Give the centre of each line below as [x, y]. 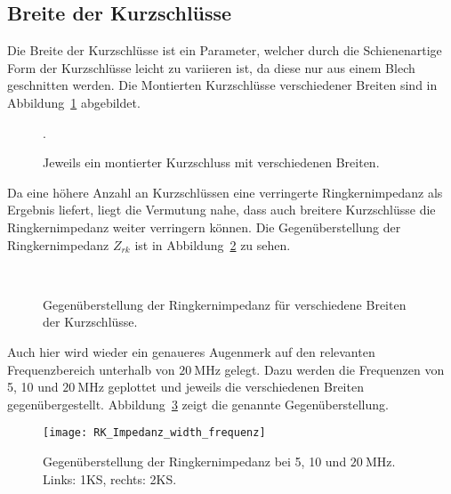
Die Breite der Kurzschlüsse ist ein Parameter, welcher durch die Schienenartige [225, 50]
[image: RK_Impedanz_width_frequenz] [154, 433]
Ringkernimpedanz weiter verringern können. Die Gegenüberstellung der [204, 227]
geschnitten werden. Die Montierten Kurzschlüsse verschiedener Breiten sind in [222, 85]
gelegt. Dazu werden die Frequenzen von [334, 369]
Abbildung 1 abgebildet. [74, 102]
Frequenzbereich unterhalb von [91, 369]
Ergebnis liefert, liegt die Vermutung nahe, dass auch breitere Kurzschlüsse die [221, 210]
